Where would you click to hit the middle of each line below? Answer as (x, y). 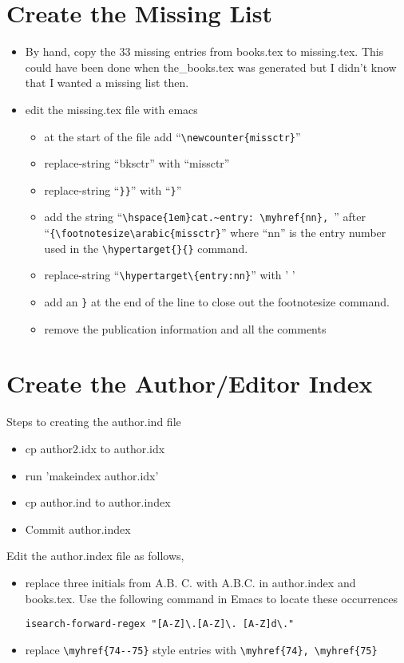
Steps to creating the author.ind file (94, 422)
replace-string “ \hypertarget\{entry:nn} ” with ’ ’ (170, 275)
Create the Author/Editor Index (190, 383)
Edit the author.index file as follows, (95, 556)
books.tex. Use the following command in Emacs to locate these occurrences (211, 598)
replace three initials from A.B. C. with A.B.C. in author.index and (190, 582)
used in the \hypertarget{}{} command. (146, 248)
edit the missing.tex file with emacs (111, 109)
